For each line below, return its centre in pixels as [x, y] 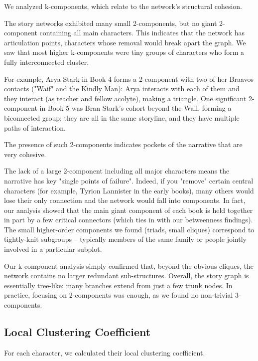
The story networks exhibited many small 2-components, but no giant [111, 23]
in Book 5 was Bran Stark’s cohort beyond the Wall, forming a [135, 108]
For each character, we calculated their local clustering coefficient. [105, 352]
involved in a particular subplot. [53, 249]
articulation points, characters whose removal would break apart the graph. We [125, 42]
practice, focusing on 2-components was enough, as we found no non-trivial [119, 295]
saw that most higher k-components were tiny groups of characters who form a [124, 52]
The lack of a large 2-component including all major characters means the [117, 171]
